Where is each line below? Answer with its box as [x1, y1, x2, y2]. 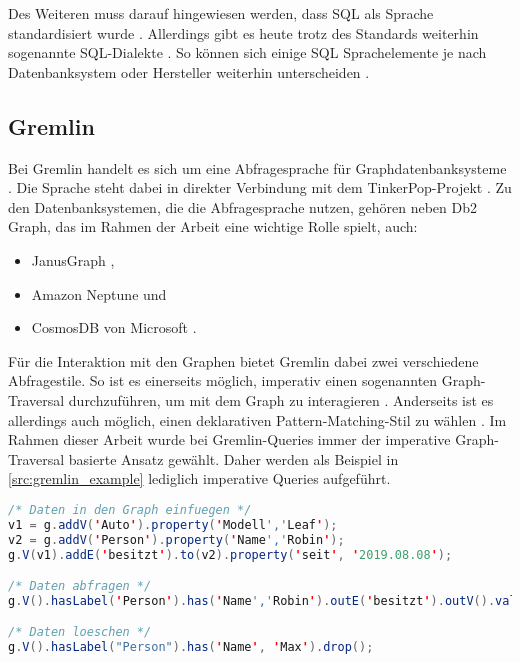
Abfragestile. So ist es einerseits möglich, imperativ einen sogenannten [8, 370, 438, 391]
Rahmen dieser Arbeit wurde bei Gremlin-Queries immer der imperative [8, 429, 451, 450]
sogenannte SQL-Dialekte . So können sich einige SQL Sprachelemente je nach [8, 42, 487, 63]
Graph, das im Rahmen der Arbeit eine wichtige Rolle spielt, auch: [8, 216, 418, 237]
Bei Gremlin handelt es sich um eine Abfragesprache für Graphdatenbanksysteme [8, 157, 507, 178]
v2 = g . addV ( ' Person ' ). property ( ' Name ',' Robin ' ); [8, 532, 345, 547]
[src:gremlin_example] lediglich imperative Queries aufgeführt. [8, 468, 391, 489]
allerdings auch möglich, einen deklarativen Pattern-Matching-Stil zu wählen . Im [8, 409, 507, 430]
